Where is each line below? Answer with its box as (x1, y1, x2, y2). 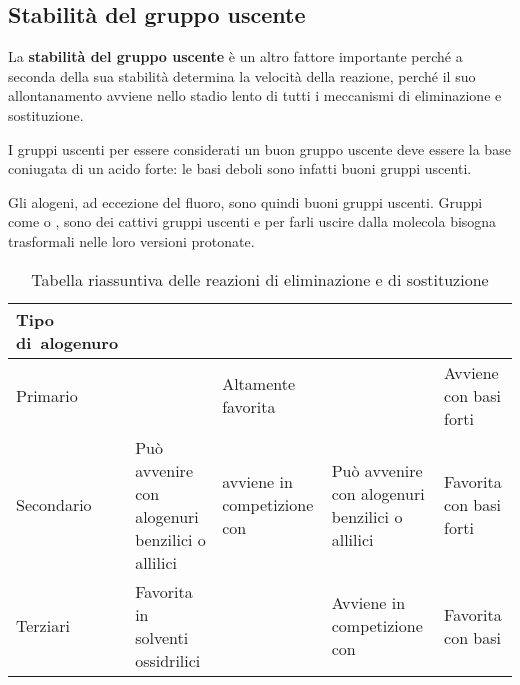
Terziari (16, 614, 70, 638)
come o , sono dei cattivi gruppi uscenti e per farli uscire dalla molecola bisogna (8, 211, 497, 232)
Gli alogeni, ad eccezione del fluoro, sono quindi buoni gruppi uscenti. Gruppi (8, 191, 483, 212)
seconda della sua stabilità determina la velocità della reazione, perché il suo (8, 65, 476, 86)
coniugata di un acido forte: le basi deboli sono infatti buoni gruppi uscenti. (8, 158, 472, 179)
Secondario (16, 493, 92, 517)
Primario (16, 383, 78, 407)
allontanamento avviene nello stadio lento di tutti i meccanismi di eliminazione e (8, 85, 502, 106)
